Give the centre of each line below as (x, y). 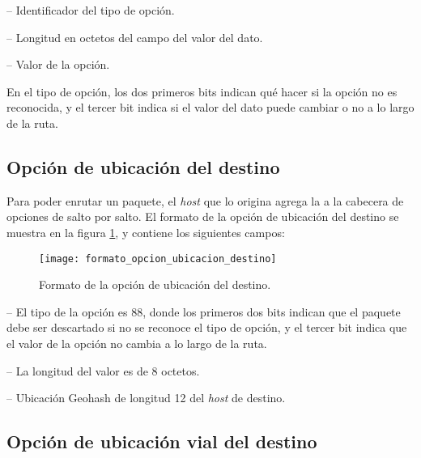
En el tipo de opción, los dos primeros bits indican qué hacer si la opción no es (202, 91)
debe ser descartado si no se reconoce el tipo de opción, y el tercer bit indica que (207, 327)
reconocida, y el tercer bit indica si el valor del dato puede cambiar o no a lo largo (210, 107)
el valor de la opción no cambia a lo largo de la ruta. (137, 343)
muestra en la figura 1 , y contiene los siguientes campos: (146, 232)
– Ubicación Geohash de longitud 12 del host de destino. (146, 398)
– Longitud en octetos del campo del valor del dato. (135, 37)
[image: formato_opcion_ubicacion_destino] (158, 259)
